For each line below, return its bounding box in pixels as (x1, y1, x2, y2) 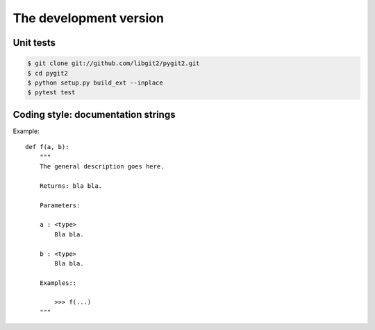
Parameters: (39, 201, 81, 209)
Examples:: (39, 279, 77, 287)
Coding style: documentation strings (12, 108, 176, 121)
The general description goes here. (39, 163, 165, 170)
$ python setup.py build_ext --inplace (27, 78, 163, 87)
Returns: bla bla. (39, 182, 103, 190)
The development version (12, 10, 165, 26)
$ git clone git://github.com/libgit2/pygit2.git (27, 60, 200, 67)
